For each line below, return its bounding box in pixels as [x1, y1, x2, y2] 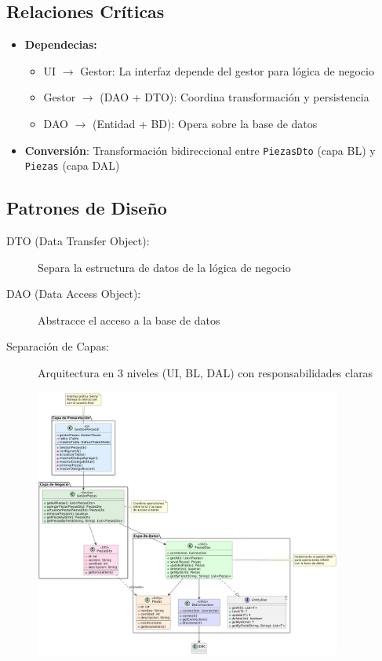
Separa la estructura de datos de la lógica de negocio [38, 259, 291, 275]
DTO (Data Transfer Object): [6, 233, 150, 249]
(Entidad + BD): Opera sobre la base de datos [92, 115, 318, 131]
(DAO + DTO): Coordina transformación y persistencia [100, 89, 369, 105]
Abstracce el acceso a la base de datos [38, 311, 220, 328]
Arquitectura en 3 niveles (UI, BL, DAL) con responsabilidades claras [38, 365, 373, 381]
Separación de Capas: [6, 338, 109, 354]
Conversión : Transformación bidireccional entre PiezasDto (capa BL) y [24, 141, 376, 158]
